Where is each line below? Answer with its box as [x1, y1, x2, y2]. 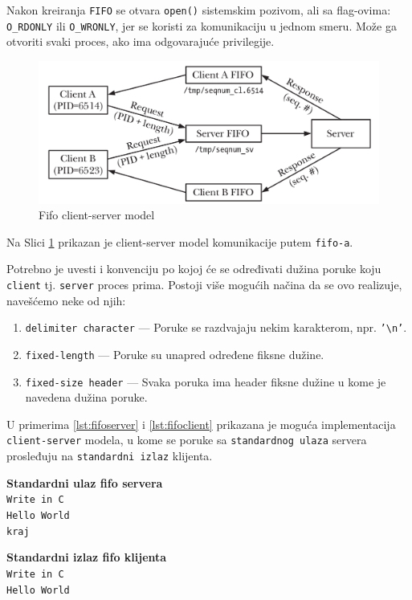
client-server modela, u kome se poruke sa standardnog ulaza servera [6, 431, 367, 448]
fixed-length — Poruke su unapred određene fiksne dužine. [25, 345, 324, 362]
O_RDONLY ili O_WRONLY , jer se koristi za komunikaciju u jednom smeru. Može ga [6, 17, 397, 34]
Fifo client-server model [39, 206, 155, 223]
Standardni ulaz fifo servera [6, 474, 163, 491]
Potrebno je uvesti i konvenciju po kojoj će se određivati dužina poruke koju [6, 260, 381, 277]
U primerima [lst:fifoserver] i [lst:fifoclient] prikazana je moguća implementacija [6, 415, 396, 432]
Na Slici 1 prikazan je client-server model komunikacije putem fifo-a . [6, 233, 353, 250]
